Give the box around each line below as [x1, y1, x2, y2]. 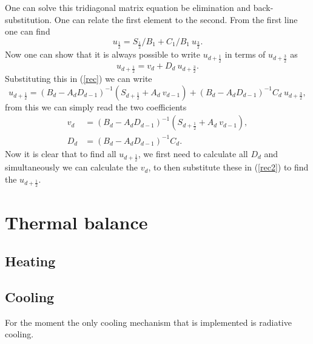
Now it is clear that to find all [5, 147, 116, 160]
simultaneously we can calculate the [5, 161, 138, 174]
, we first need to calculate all [138, 147, 248, 160]
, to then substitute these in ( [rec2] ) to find [148, 161, 309, 174]
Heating [5, 252, 56, 270]
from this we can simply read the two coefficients [5, 100, 187, 113]
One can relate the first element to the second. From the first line [54, 13, 298, 25]
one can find [5, 25, 50, 38]
